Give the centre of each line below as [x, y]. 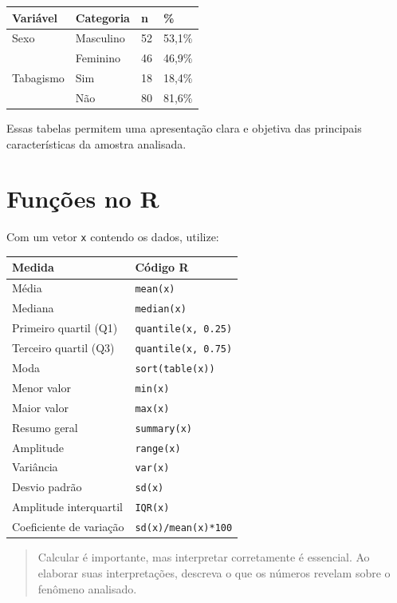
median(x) [161, 309]
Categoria [102, 17]
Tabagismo [38, 78]
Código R [162, 267]
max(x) [152, 409]
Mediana [33, 308]
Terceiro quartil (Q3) [63, 348]
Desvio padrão [47, 487]
